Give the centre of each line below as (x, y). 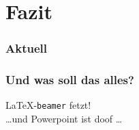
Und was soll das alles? (70, 80)
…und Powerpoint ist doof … (64, 119)
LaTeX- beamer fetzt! (48, 105)
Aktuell (26, 48)
